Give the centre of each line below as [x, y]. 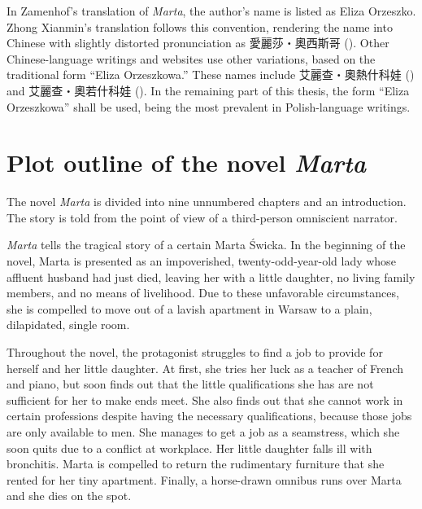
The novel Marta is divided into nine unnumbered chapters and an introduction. [207, 202]
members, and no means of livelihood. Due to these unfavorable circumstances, [203, 293]
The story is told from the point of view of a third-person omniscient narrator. [202, 217]
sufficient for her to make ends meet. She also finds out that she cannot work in [205, 399]
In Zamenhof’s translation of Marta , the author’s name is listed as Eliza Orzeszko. [211, 11]
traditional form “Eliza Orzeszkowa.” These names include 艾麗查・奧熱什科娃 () [211, 75]
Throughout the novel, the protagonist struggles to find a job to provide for [195, 352]
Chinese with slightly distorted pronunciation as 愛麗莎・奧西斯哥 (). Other [198, 43]
